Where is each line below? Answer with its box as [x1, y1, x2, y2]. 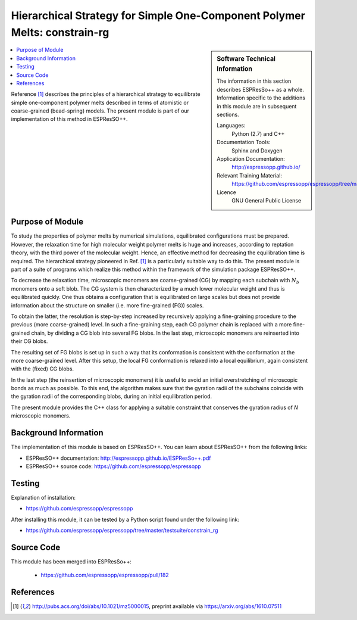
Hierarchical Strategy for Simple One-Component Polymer [11, 9, 306, 22]
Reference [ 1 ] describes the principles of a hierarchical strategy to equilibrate [11, 91, 201, 98]
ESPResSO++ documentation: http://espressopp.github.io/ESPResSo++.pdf [26, 454, 211, 462]
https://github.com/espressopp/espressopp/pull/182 [40, 572, 169, 579]
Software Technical [217, 55, 276, 63]
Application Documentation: [217, 155, 285, 162]
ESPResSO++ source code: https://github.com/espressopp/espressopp [26, 462, 202, 470]
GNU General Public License [231, 197, 302, 204]
